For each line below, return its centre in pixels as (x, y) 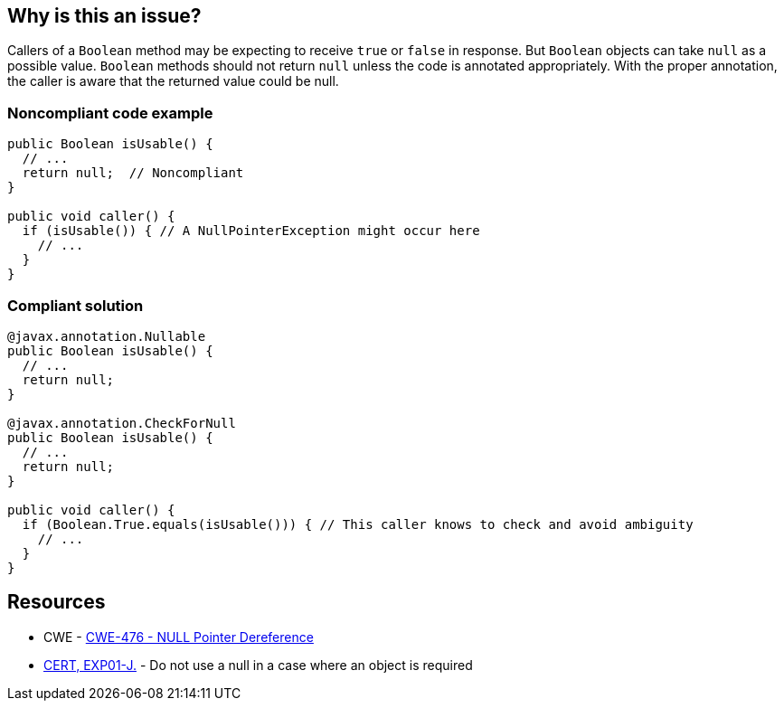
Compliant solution (76, 305)
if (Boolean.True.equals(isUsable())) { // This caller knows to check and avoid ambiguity (358, 524)
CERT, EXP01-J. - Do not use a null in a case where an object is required (258, 665)
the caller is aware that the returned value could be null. (173, 81)
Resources (57, 602)
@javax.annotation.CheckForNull (122, 423)
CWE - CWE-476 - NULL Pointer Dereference (179, 637)
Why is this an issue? (104, 16)
